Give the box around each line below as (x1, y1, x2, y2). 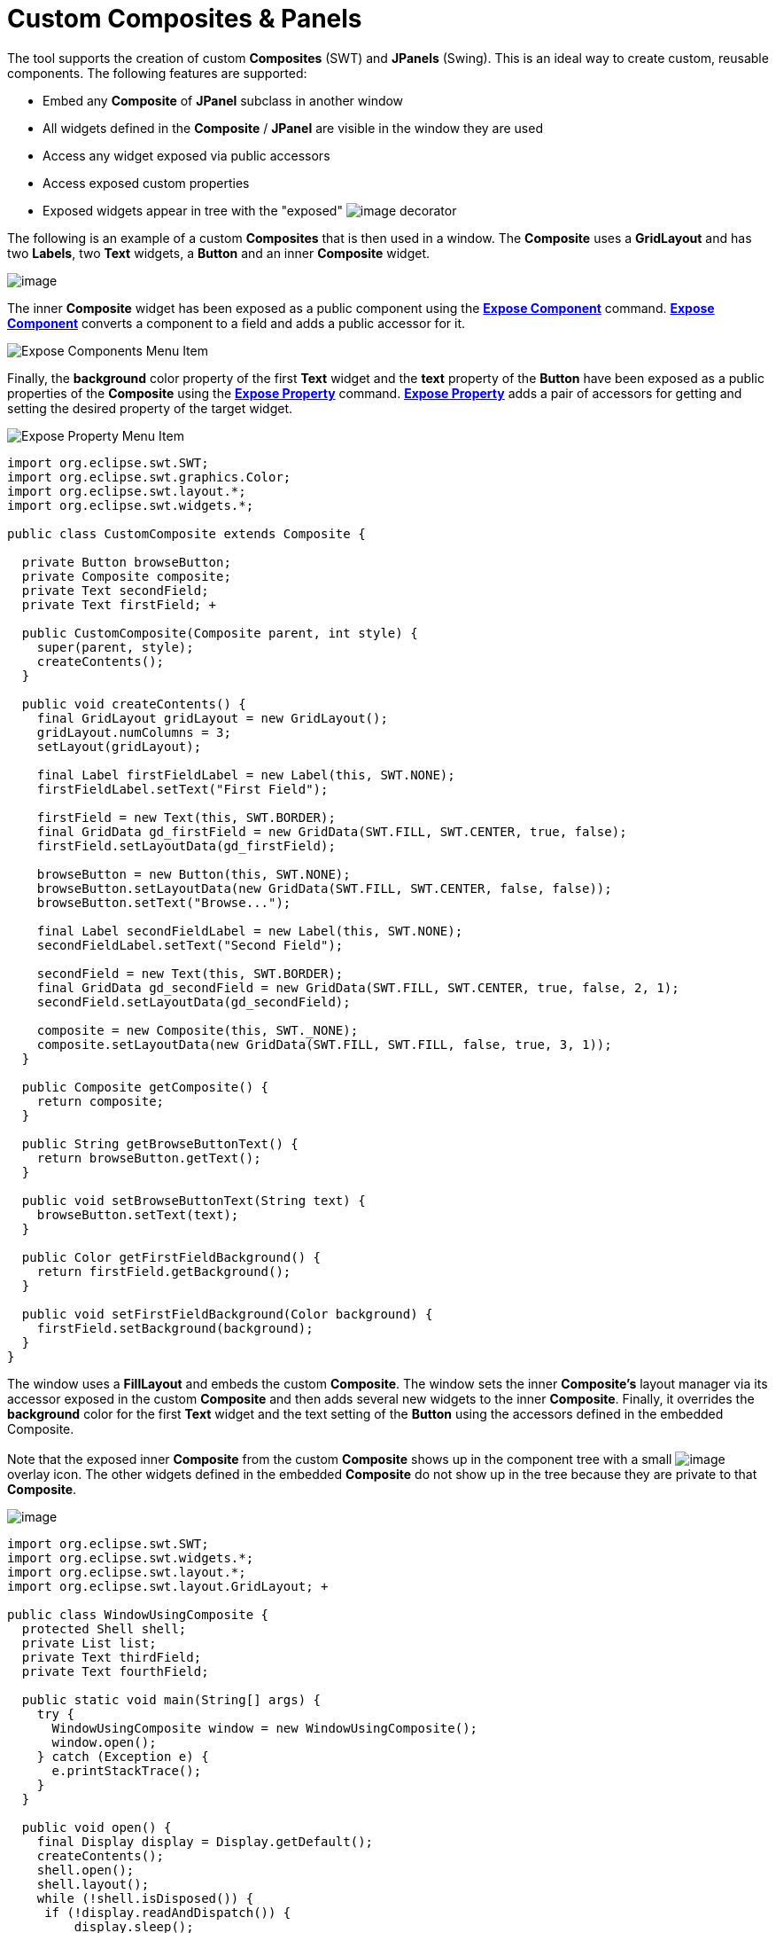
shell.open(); (36, 1862, 135, 1877)
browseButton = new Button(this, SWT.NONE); (36, 866, 351, 881)
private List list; (21, 1635, 157, 1650)
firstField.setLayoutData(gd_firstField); (36, 838, 336, 853)
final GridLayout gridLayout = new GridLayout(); (36, 710, 388, 725)
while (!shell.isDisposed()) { (36, 1890, 254, 1906)
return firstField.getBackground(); (36, 1264, 291, 1279)
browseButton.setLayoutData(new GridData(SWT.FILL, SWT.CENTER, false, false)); (36, 880, 612, 896)
